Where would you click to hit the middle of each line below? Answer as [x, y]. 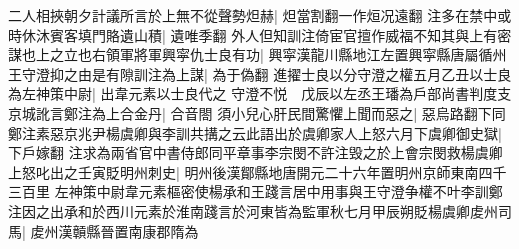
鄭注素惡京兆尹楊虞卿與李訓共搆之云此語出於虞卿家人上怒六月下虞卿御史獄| [255, 132]
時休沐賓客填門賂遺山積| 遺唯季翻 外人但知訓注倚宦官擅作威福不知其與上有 [253, 34]
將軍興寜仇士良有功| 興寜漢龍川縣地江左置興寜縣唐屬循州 [320, 54]
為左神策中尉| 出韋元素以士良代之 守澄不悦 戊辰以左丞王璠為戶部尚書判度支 [260, 93]
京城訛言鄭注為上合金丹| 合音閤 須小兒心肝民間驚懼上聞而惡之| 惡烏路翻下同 [257, 112]
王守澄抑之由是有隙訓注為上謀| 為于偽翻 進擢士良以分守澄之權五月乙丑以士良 [260, 73]
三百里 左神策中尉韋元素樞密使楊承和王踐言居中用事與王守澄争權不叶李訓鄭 [255, 191]
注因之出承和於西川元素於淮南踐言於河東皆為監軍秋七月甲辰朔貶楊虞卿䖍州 [253, 210]
